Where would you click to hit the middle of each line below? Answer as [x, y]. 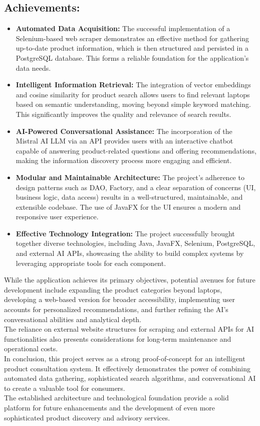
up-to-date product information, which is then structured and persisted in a [132, 48]
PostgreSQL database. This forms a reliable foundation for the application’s [132, 57]
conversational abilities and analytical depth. [73, 319]
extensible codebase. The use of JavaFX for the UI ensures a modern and [128, 206]
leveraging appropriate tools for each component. [91, 263]
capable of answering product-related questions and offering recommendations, [136, 150]
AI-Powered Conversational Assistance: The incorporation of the [124, 131]
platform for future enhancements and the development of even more [110, 407]
